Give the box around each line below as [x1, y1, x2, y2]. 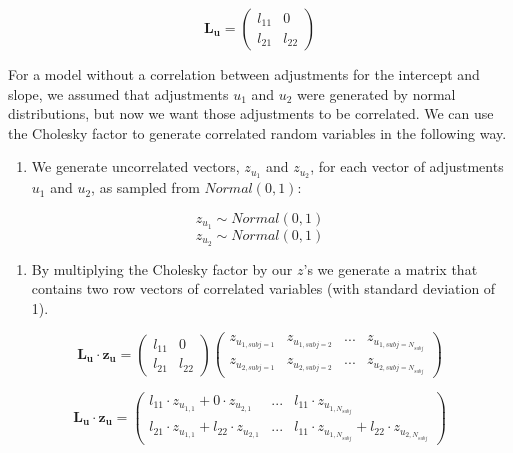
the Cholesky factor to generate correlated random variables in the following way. [8, 122, 507, 143]
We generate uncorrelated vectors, [31, 156, 240, 177]
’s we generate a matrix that [303, 258, 478, 279]
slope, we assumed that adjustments [8, 83, 229, 104]
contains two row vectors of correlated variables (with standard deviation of [31, 278, 496, 299]
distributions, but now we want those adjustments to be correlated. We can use [8, 103, 494, 124]
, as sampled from [91, 177, 200, 198]
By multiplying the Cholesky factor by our [31, 258, 293, 279]
